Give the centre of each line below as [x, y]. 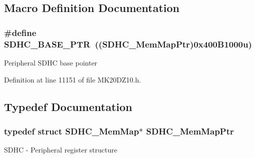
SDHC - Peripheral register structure [61, 150]
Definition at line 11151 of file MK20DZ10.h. [73, 79]
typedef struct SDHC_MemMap [72, 131]
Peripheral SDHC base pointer [51, 62]
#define [20, 32]
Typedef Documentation [68, 106]
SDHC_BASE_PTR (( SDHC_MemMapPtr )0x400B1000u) [128, 44]
